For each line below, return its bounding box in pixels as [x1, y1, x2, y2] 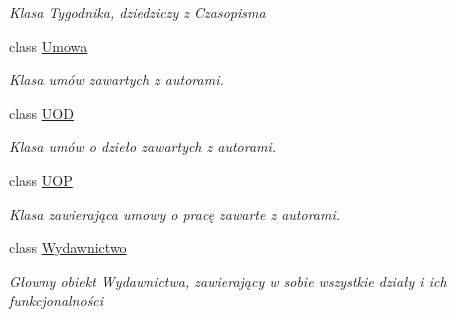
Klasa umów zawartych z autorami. [9, 69, 224, 90]
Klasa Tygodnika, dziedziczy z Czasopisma [9, 2, 266, 22]
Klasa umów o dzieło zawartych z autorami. [9, 136, 277, 157]
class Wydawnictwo [9, 237, 127, 258]
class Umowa [9, 35, 88, 56]
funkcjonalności [9, 290, 104, 311]
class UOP [9, 169, 73, 190]
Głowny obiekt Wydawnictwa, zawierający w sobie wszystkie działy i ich [9, 270, 447, 291]
